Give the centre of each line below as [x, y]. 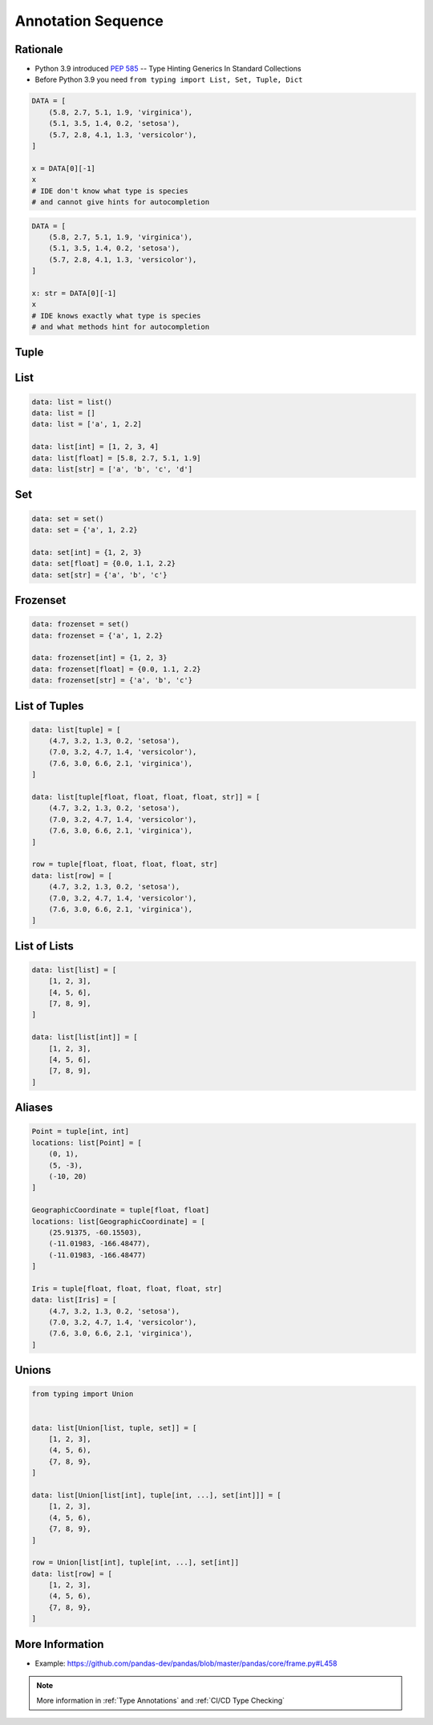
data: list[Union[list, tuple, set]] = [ [114, 1428]
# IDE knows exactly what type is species [116, 316]
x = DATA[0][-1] [64, 168]
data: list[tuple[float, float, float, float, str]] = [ [146, 797]
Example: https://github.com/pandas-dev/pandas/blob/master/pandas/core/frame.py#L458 [186, 1663]
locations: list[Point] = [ [87, 1142]
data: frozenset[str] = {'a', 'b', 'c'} [112, 680]
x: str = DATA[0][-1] [74, 293]
